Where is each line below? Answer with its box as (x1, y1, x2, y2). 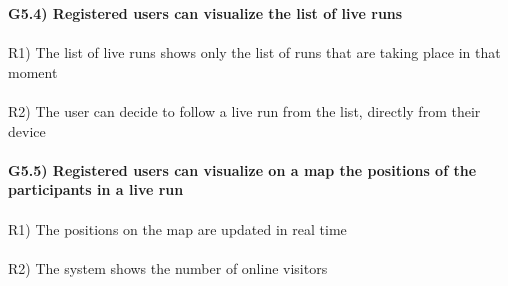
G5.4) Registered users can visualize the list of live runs (8, 3, 403, 23)
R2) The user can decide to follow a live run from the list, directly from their (8, 100, 481, 121)
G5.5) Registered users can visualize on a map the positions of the (8, 159, 477, 180)
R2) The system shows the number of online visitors (8, 257, 328, 278)
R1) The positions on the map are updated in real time (8, 218, 347, 239)
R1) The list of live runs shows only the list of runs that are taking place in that (8, 42, 501, 63)
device (8, 120, 46, 141)
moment (8, 61, 58, 82)
